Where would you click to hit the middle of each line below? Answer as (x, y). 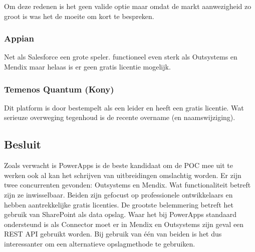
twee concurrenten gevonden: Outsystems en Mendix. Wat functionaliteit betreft (127, 185)
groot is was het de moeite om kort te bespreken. (79, 16)
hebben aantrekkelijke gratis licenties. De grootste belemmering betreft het (119, 204)
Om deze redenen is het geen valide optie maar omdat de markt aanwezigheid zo (128, 6)
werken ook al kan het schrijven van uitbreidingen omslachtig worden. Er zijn (123, 175)
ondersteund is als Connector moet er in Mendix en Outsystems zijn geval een (124, 224)
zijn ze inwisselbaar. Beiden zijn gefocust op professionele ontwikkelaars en (118, 194)
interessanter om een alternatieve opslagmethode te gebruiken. (100, 243)
